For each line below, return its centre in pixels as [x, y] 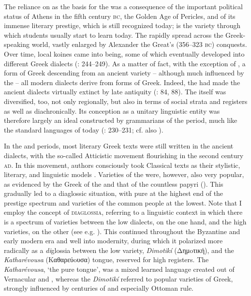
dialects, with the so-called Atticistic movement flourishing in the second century [124, 155]
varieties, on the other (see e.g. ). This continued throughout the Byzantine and [122, 231]
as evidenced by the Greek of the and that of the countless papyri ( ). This [114, 184]
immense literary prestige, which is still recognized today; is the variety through [122, 25]
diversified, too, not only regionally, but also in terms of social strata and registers [126, 101]
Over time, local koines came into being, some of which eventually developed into [124, 53]
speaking [17, 44]
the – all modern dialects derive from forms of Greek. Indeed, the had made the [122, 82]
